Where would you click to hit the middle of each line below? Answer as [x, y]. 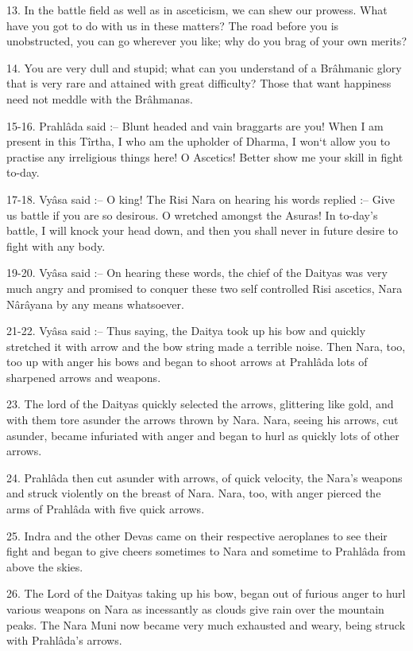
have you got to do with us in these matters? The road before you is [173, 25]
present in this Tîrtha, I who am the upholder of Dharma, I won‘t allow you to [199, 141]
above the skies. [45, 566]
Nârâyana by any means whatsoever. [95, 304]
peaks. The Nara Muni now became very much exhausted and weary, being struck [206, 624]
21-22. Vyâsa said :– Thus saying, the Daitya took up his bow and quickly [186, 331]
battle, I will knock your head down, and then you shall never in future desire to [203, 230]
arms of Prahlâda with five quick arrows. [106, 509]
